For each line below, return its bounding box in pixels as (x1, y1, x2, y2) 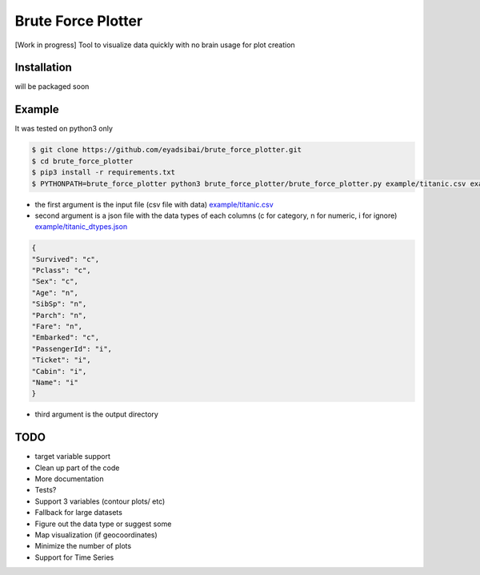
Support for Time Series (34, 553, 114, 562)
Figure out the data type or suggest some (34, 519, 172, 529)
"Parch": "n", (31, 311, 87, 320)
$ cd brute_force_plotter (31, 156, 134, 166)
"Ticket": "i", (31, 356, 91, 364)
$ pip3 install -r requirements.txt (31, 168, 176, 177)
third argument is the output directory (34, 409, 159, 420)
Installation (14, 61, 72, 74)
